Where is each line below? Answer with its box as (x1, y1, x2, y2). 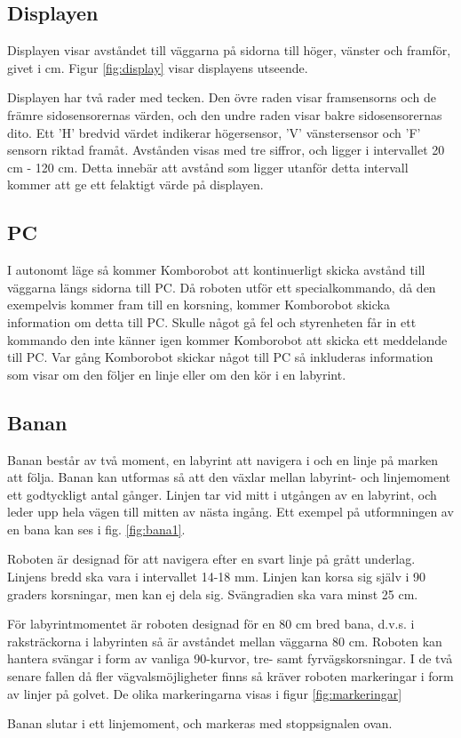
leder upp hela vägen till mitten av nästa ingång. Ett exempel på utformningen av (7, 502, 454, 521)
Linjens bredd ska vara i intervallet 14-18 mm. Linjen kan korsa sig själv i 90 (7, 567, 426, 586)
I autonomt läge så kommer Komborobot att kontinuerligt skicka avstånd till (7, 261, 425, 279)
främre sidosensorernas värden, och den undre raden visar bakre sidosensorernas (7, 105, 442, 124)
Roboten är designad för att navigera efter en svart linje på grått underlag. (7, 549, 416, 568)
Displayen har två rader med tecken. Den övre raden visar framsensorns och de (7, 88, 436, 107)
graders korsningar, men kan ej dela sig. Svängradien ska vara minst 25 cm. (7, 584, 418, 603)
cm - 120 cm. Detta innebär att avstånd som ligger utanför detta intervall (7, 157, 409, 176)
